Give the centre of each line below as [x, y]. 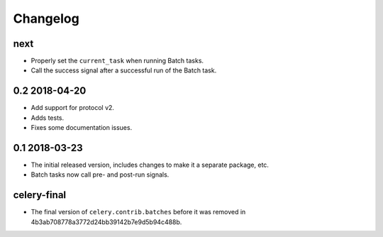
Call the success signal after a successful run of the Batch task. [124, 70]
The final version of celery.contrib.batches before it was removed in [138, 212]
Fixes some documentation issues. [82, 128]
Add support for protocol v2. [73, 108]
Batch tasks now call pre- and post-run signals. [100, 175]
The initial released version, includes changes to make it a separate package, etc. [150, 165]
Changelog [46, 18]
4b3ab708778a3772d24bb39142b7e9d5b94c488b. [106, 222]
